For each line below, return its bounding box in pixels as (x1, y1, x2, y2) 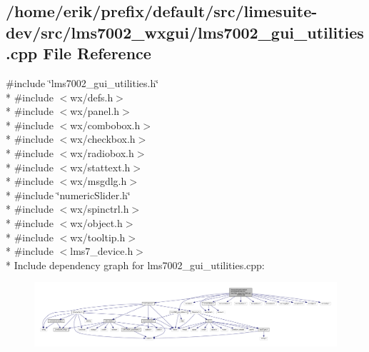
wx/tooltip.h (70, 229, 126, 244)
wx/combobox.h (70, 117, 141, 132)
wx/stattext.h (70, 159, 131, 174)
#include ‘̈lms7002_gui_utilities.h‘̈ (6, 75, 159, 90)
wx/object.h (70, 215, 123, 230)
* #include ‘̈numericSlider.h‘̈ (6, 187, 131, 202)
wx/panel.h (70, 104, 120, 119)
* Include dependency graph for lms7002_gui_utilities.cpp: (6, 257, 265, 272)
